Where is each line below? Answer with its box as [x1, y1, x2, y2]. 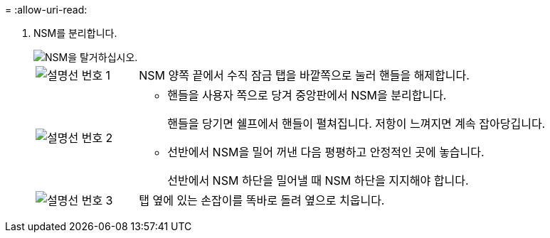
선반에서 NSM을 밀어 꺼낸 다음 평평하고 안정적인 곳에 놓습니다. [167, 145, 485, 159]
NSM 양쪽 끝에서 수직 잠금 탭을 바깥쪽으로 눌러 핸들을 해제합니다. [139, 68, 470, 82]
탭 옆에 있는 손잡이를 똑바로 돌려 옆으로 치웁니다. [139, 193, 385, 207]
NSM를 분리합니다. [33, 27, 117, 39]
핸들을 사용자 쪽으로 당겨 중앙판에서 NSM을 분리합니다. [167, 88, 447, 102]
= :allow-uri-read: [5, 4, 88, 16]
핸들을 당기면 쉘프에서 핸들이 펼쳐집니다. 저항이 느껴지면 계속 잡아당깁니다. [167, 117, 546, 131]
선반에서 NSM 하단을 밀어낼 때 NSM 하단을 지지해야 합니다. [167, 173, 469, 188]
